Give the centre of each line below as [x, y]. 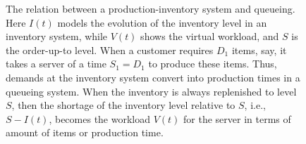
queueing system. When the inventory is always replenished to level [151, 91]
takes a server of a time [56, 64]
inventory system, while [57, 36]
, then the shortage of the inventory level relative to [123, 105]
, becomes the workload [100, 118]
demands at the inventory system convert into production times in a [153, 77]
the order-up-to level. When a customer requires [110, 50]
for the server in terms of [237, 118]
